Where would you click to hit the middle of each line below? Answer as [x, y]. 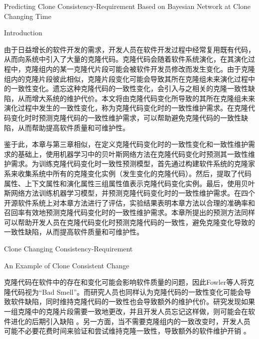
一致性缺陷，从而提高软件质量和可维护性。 [74, 232]
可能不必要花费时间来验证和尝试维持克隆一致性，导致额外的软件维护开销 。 [127, 331]
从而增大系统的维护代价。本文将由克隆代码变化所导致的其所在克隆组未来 [136, 98]
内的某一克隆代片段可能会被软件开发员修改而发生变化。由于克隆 [150, 68]
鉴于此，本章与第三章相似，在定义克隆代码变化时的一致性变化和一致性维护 [126, 144]
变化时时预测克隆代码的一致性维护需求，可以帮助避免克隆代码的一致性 [126, 117]
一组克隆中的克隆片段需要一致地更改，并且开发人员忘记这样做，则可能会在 [126, 311]
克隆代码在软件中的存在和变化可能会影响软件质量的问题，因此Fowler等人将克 [129, 282]
